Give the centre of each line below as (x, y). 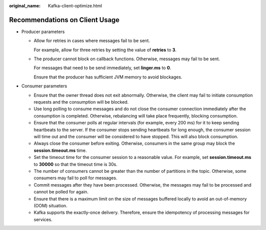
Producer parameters (43, 32)
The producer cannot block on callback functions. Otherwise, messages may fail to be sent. (127, 59)
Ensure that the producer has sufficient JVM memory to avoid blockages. (108, 77)
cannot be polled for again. (61, 192)
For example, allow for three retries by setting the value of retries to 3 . (105, 50)
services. (43, 219)
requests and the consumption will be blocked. (81, 102)
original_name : (25, 6)
